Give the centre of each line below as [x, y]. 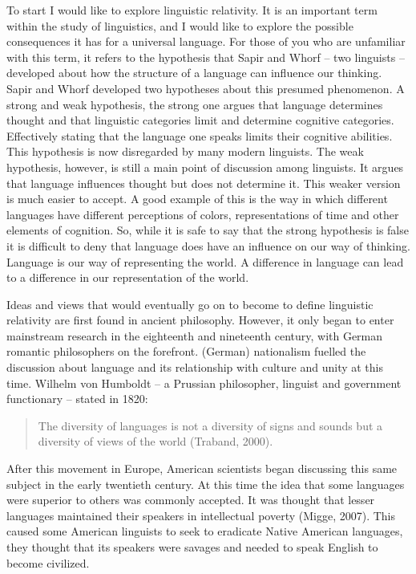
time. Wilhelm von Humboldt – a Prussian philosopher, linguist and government [204, 383]
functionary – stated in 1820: [77, 399]
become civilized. [48, 562]
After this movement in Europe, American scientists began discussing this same [202, 468]
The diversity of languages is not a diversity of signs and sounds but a [210, 425]
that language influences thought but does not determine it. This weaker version [204, 183]
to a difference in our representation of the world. [128, 277]
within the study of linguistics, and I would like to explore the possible [180, 25]
